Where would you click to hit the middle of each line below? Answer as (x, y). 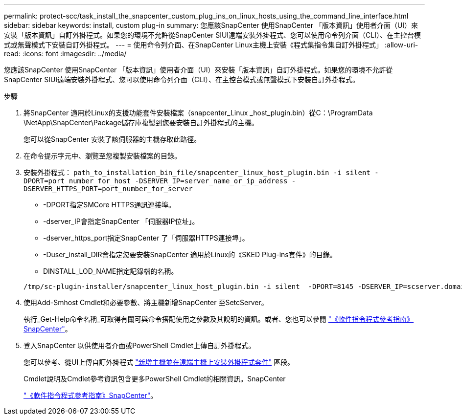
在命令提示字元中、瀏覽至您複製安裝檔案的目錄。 (102, 156)
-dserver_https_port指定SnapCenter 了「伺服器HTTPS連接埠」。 (146, 238)
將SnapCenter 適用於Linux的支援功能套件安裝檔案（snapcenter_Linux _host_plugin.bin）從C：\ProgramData (198, 113)
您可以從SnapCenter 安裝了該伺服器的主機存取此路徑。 (112, 139)
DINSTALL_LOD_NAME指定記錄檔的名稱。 (111, 271)
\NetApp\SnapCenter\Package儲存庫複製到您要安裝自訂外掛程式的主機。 (141, 122)
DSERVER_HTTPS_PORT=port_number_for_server (108, 189)
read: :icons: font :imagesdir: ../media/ (65, 54)
